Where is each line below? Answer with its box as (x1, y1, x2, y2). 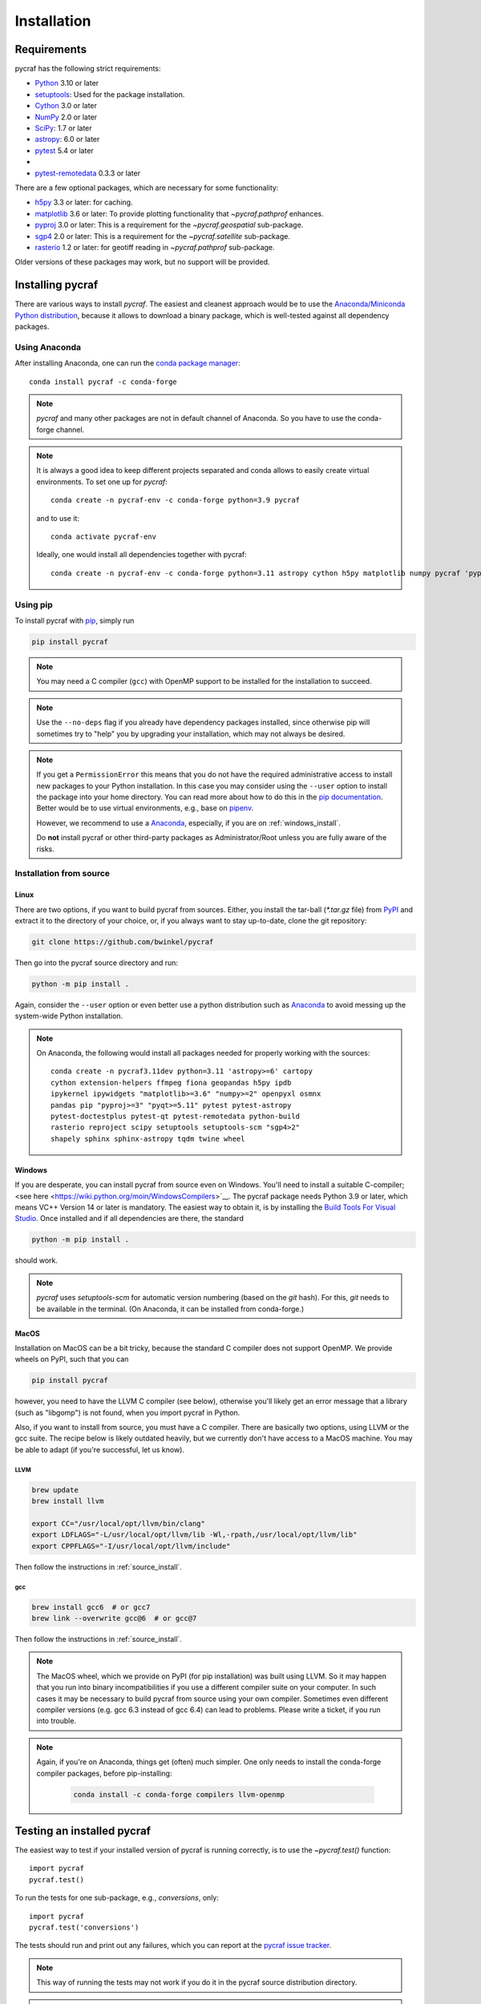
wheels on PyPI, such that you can (14, 1355, 129, 1364)
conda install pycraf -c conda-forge (29, 377, 178, 386)
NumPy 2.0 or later (34, 112, 98, 122)
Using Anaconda (14, 341, 82, 353)
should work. (14, 1255, 59, 1266)
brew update (31, 1485, 79, 1494)
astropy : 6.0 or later (34, 135, 100, 144)
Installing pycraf (14, 278, 99, 292)
